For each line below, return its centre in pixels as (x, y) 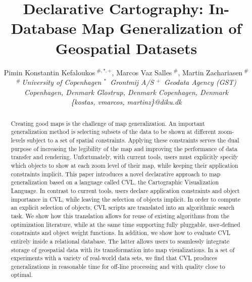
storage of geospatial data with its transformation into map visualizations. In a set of (123, 249)
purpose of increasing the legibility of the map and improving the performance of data (124, 148)
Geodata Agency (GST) (200, 82)
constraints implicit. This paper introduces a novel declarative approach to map (116, 174)
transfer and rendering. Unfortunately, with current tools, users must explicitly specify (124, 157)
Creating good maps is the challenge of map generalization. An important (108, 123)
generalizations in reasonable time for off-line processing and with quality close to (118, 266)
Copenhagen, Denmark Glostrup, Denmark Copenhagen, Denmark (126, 92)
